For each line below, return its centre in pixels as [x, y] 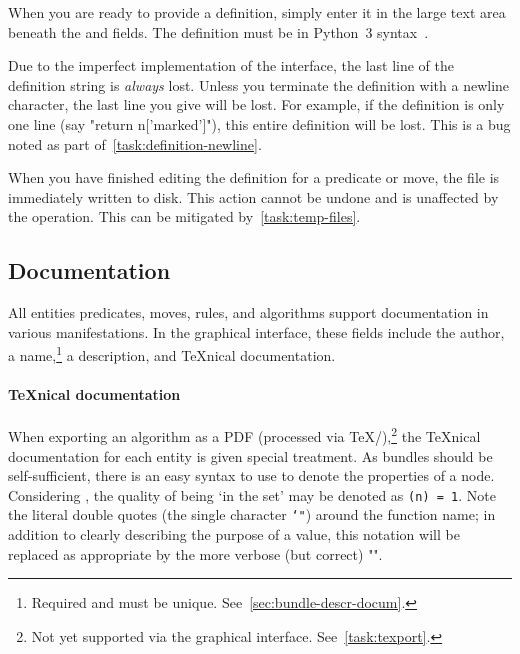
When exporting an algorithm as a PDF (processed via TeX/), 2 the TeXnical [244, 435]
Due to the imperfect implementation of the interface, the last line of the [231, 65]
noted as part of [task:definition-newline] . [135, 143]
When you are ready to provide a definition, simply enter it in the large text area [257, 12]
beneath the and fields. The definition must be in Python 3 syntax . [218, 31]
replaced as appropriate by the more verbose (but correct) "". [195, 553]
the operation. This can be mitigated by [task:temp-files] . [184, 216]
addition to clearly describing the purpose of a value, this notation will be [234, 534]
